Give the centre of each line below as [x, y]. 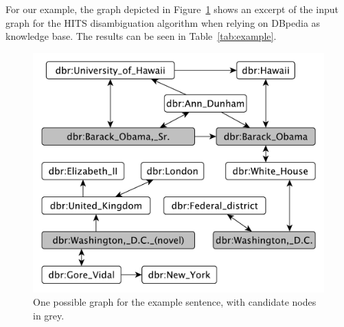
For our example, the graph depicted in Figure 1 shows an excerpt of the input [172, 9]
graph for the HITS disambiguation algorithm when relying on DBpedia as [163, 22]
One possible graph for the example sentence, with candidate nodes [175, 302]
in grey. [49, 316]
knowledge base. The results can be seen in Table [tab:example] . [141, 36]
